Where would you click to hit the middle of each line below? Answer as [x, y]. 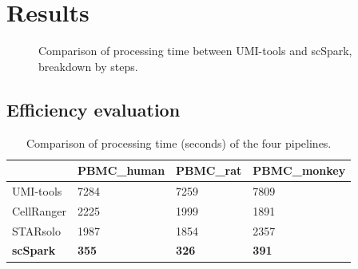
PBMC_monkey [299, 170]
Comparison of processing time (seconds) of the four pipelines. [179, 142]
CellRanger [39, 210]
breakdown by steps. [88, 66]
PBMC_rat [209, 170]
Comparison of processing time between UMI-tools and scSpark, [195, 51]
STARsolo [36, 230]
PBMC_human [121, 170]
